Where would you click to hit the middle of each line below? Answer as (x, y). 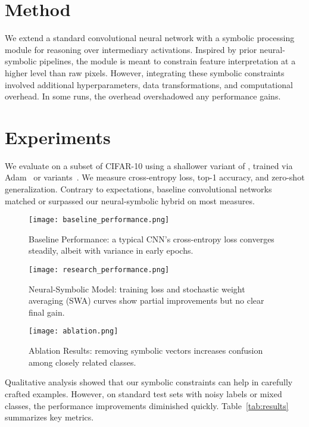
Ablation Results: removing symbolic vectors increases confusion (146, 350)
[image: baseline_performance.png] (99, 220)
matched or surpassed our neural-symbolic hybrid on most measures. (130, 200)
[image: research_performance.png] (99, 270)
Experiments (58, 137)
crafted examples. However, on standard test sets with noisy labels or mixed (143, 393)
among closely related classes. (82, 362)
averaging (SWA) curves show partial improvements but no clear (146, 300)
